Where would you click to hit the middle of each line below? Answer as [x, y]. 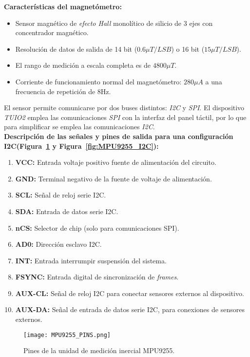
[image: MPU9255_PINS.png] [67, 335]
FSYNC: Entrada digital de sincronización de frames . [97, 277]
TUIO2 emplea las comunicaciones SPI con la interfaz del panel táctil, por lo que [125, 117]
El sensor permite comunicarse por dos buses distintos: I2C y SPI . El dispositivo [124, 108]
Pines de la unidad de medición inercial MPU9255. [99, 350]
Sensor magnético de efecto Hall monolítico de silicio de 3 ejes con [114, 23]
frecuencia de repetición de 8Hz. [63, 91]
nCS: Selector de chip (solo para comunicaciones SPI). [97, 228]
